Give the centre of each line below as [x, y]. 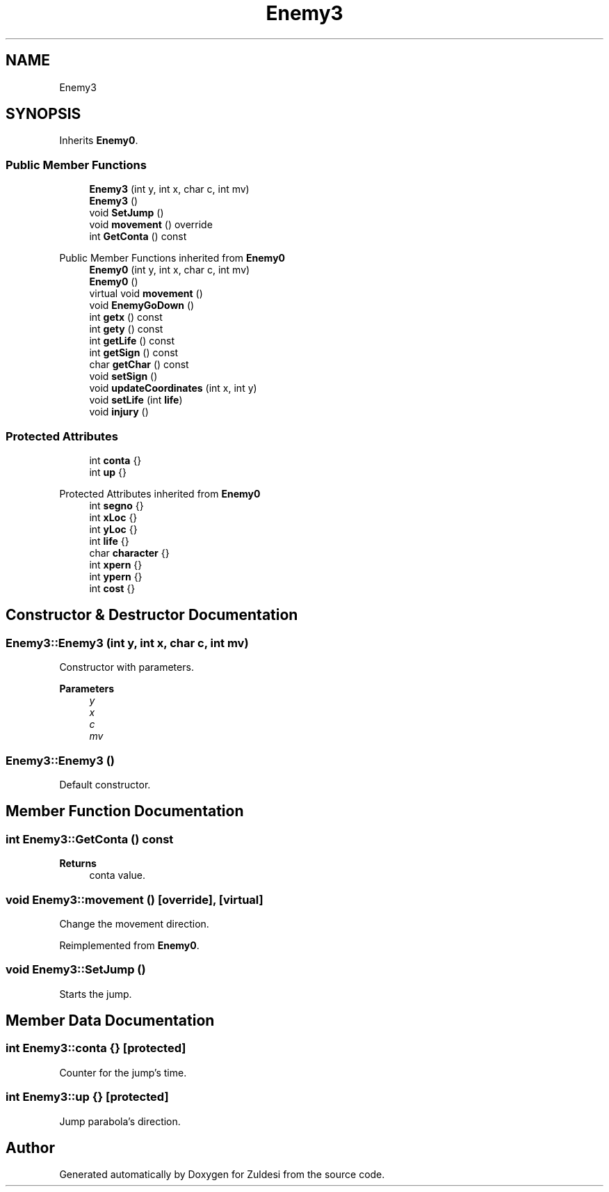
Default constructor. [105, 784]
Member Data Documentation [110, 1021]
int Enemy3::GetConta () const [90, 839]
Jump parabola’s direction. [120, 1121]
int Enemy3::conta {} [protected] [96, 1048]
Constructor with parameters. [127, 667]
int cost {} [112, 588]
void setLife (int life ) [136, 400]
